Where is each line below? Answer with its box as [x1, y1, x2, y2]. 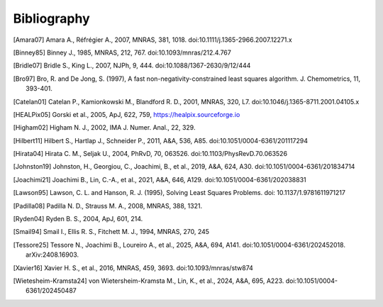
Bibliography [13, 11, 90, 26]
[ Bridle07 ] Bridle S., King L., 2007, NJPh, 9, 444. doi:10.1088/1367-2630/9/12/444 [13, 61, 251, 70]
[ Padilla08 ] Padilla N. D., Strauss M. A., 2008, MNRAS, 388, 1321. [13, 201, 202, 210]
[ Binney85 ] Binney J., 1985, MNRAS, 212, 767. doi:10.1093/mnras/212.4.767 [13, 48, 232, 57]
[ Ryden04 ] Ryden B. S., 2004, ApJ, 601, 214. [13, 215, 143, 223]
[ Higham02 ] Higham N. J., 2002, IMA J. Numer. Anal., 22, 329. [13, 123, 196, 132]
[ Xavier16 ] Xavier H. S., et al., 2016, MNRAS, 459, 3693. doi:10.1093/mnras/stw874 [13, 263, 253, 272]
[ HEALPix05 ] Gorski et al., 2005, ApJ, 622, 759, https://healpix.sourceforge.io [13, 110, 240, 118]
